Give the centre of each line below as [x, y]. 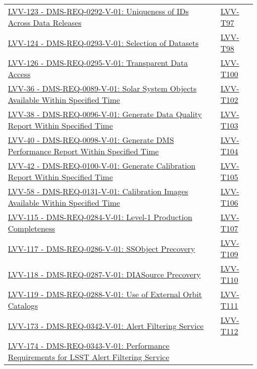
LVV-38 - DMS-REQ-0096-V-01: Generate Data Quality [105, 114]
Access [19, 74]
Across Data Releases [45, 23]
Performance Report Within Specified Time [84, 151]
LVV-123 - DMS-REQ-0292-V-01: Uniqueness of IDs [98, 11]
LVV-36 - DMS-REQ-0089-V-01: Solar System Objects [102, 88]
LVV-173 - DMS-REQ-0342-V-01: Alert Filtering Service [106, 325]
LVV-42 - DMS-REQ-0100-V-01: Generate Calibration [102, 165]
